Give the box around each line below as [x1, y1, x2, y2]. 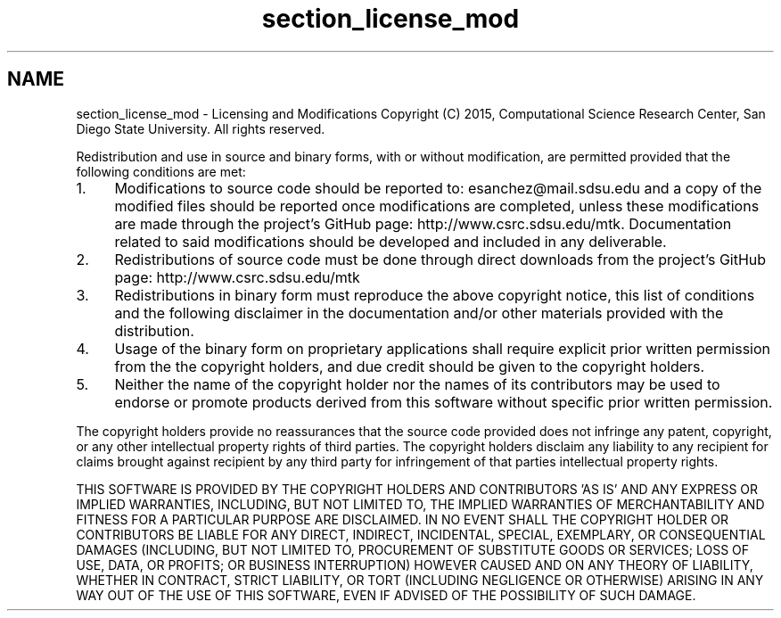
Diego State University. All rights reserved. [76, 120, 325, 136]
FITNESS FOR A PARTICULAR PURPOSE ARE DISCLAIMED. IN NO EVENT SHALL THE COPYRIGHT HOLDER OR [76, 511, 728, 527]
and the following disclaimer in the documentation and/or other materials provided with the [114, 303, 724, 322]
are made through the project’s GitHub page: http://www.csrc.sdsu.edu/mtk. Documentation [114, 214, 732, 233]
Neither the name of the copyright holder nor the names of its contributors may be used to [114, 375, 720, 393]
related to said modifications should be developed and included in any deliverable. [114, 232, 667, 251]
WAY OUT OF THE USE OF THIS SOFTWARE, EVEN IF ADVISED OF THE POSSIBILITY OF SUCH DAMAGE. [76, 587, 696, 603]
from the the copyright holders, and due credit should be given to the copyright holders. [114, 357, 705, 375]
